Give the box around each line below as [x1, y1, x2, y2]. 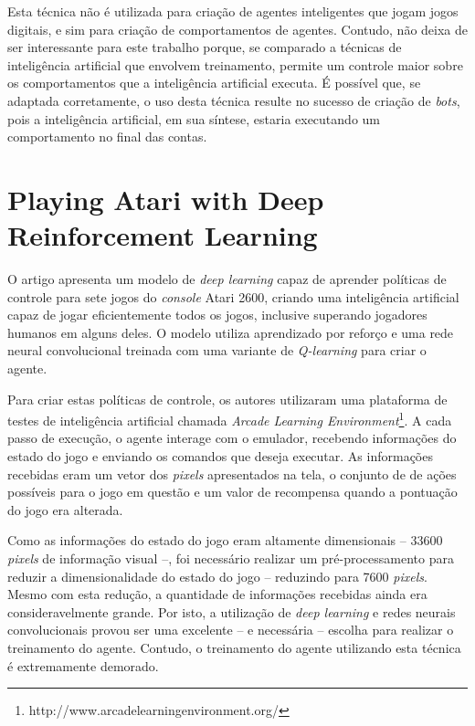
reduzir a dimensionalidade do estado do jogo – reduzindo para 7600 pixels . [7, 566, 427, 585]
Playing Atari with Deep [7, 180, 324, 217]
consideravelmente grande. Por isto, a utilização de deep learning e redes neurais [7, 602, 456, 621]
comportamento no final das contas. [7, 127, 207, 146]
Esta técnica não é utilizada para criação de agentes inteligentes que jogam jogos [7, 2, 459, 20]
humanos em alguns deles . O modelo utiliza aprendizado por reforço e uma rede [7, 322, 454, 342]
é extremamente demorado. [7, 656, 159, 675]
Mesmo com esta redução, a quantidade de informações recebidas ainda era [7, 584, 427, 604]
